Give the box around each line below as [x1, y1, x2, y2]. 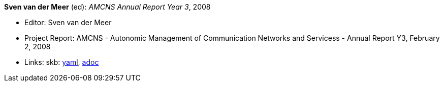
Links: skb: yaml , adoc [24, 58, 99, 66]
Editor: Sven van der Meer [24, 18, 112, 27]
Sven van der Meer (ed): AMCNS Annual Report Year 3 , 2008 [4, 3, 211, 11]
